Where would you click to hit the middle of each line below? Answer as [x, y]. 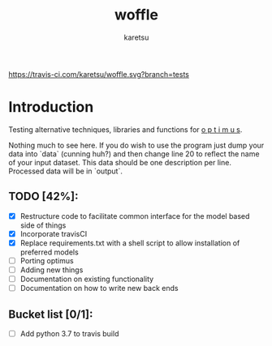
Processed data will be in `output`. [66, 171]
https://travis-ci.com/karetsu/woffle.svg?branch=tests [99, 74]
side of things [43, 225]
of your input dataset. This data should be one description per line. [120, 162]
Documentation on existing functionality [87, 279]
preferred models [49, 252]
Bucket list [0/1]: [51, 314]
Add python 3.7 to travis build [69, 333]
